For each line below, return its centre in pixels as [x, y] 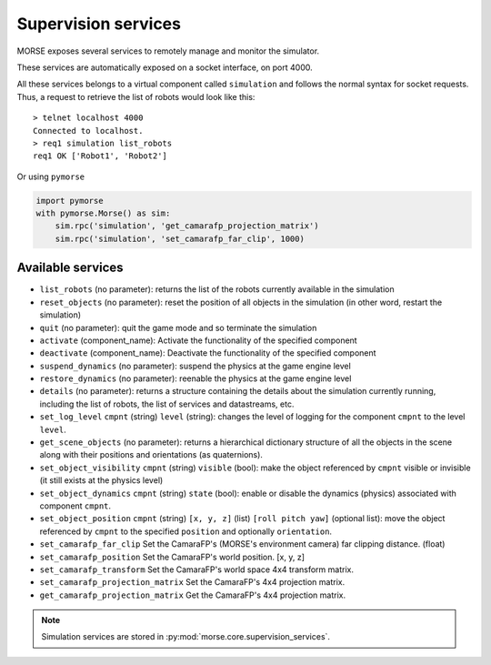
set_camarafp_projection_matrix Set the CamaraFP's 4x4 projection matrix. [192, 582]
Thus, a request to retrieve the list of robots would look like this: [136, 96]
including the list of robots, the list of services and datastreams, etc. [167, 404]
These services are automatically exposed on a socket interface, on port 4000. [165, 67]
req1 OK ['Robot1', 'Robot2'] [100, 156]
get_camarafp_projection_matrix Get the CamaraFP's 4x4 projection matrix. [192, 595]
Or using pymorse [51, 176]
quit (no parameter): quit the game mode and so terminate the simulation [178, 327]
